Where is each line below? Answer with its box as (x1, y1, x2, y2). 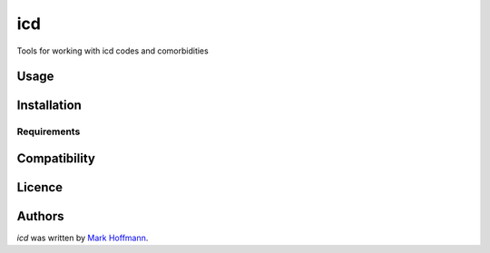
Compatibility (16, 151, 95, 166)
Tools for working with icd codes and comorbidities (16, 45, 209, 56)
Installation (16, 98, 82, 113)
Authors (16, 209, 64, 224)
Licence (16, 180, 64, 195)
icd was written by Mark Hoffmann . (16, 232, 149, 244)
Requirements (16, 125, 81, 138)
